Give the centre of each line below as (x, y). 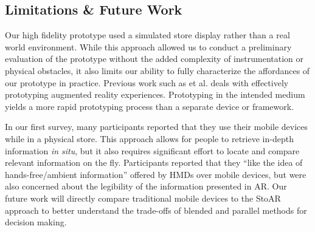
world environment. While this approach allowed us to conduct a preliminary (148, 46)
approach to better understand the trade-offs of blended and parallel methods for (156, 210)
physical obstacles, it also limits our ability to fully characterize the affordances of (157, 70)
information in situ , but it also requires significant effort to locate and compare (152, 150)
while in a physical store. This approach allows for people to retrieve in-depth (149, 138)
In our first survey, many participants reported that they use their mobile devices (157, 127)
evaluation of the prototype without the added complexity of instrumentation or (154, 59)
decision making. (36, 222)
